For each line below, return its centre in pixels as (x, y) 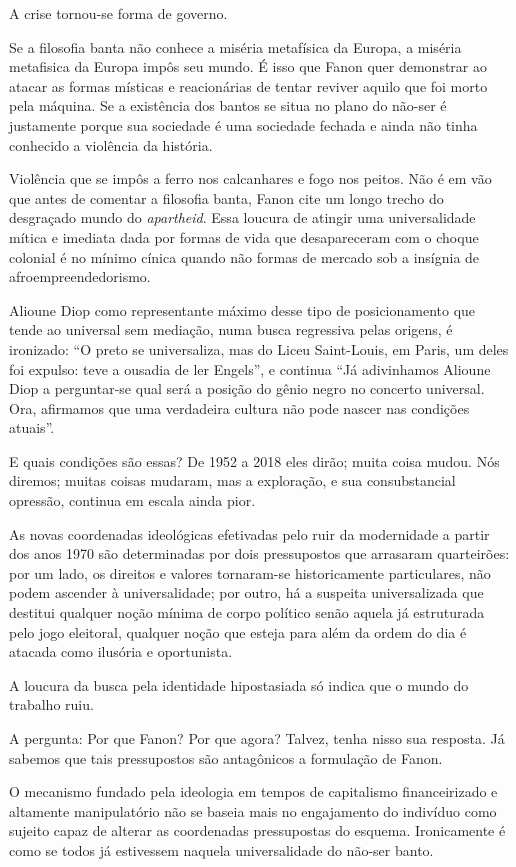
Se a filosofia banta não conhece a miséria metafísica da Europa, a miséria (235, 46)
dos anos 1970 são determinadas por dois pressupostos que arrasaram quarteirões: (259, 553)
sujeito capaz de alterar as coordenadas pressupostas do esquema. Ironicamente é (257, 830)
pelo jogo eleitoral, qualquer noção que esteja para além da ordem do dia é (238, 631)
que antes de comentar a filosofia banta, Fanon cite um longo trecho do (226, 197)
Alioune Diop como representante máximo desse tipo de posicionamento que (242, 309)
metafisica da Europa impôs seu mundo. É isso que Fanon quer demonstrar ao (248, 66)
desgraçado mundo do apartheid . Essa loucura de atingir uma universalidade (242, 217)
